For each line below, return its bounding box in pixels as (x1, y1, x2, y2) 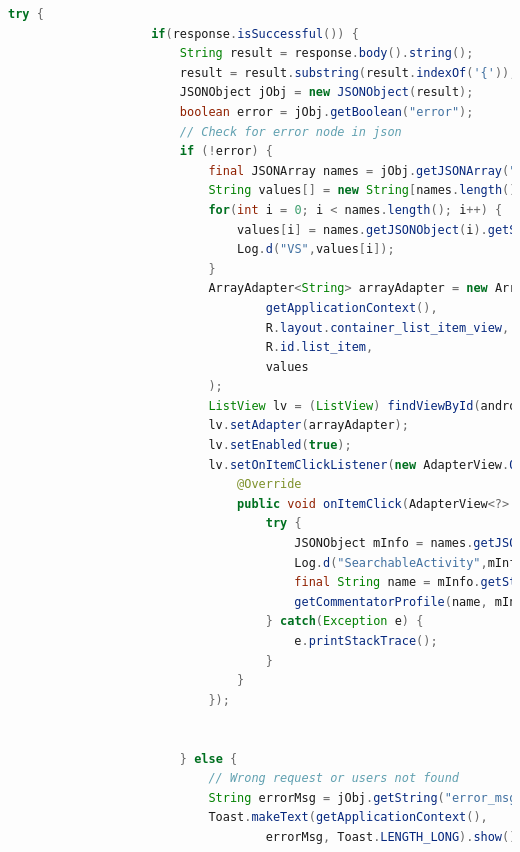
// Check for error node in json (179, 124, 402, 139)
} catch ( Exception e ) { (265, 614, 424, 629)
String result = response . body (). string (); (179, 46, 474, 61)
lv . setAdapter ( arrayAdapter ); (208, 418, 409, 433)
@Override (237, 477, 302, 492)
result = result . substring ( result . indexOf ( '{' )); (179, 65, 517, 80)
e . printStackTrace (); (294, 634, 438, 648)
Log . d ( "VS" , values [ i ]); (237, 242, 395, 257)
